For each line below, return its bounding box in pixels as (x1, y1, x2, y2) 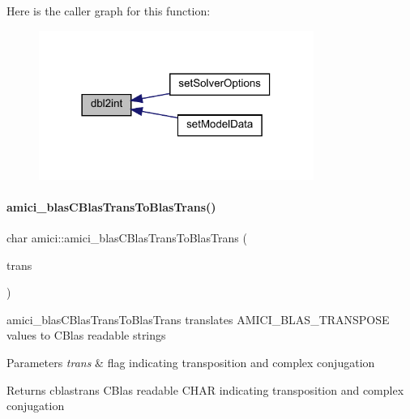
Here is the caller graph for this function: (6, 2, 211, 19)
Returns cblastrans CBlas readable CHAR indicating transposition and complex (6, 381, 404, 398)
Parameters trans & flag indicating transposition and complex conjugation (6, 353, 375, 370)
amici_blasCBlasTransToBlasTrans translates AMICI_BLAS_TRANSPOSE (6, 310, 390, 327)
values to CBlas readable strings (6, 327, 166, 344)
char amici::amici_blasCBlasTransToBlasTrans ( (6, 229, 247, 246)
